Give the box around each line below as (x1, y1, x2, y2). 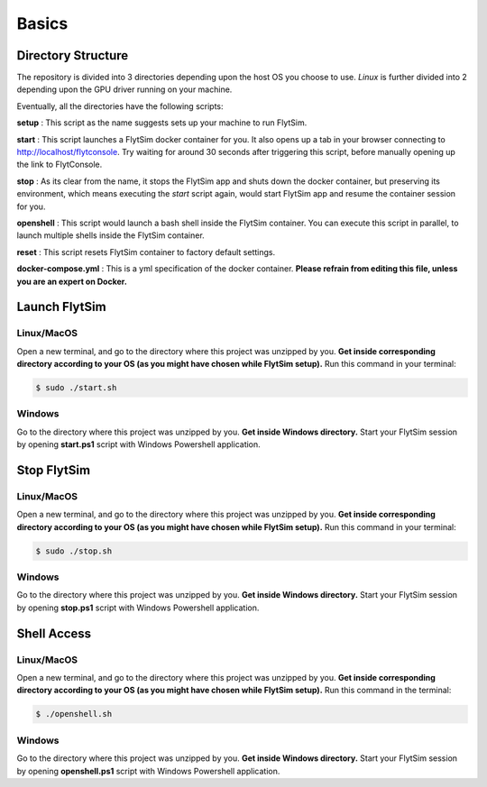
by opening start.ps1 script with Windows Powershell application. (16, 439, 261, 450)
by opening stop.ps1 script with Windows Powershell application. (16, 602, 260, 613)
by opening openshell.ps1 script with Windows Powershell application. (16, 765, 280, 776)
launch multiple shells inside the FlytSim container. (16, 230, 205, 241)
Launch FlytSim (16, 299, 107, 315)
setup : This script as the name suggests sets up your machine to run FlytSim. (16, 117, 308, 128)
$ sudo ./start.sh (35, 383, 117, 393)
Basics (16, 14, 69, 33)
